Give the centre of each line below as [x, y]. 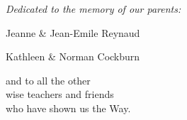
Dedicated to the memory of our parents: [93, 9]
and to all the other [48, 80]
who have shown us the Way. [68, 108]
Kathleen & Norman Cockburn [73, 56]
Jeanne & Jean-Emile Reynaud [73, 32]
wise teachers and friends [60, 94]
